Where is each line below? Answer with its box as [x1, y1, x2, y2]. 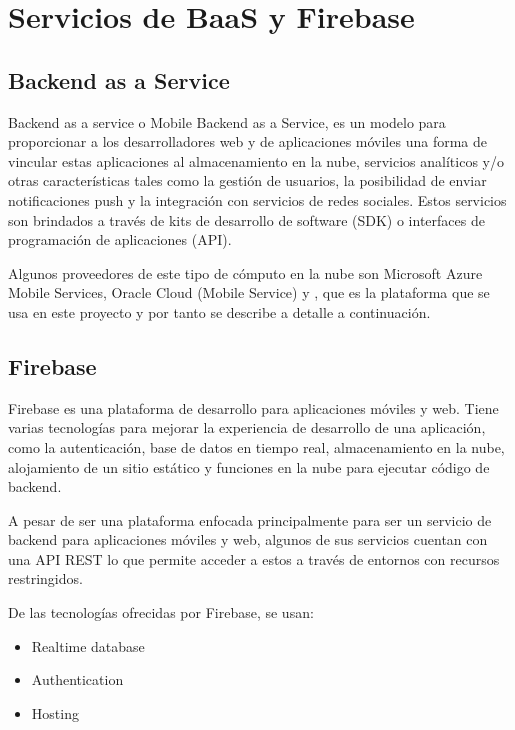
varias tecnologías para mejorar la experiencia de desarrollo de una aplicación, [8, 417, 486, 438]
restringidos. [8, 568, 83, 589]
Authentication [31, 669, 124, 690]
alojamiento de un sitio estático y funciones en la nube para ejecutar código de [8, 456, 490, 477]
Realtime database [31, 635, 145, 656]
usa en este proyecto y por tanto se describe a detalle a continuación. [8, 301, 431, 322]
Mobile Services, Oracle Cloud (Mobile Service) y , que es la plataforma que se [8, 282, 490, 303]
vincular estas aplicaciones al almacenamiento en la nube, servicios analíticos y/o [8, 150, 504, 171]
